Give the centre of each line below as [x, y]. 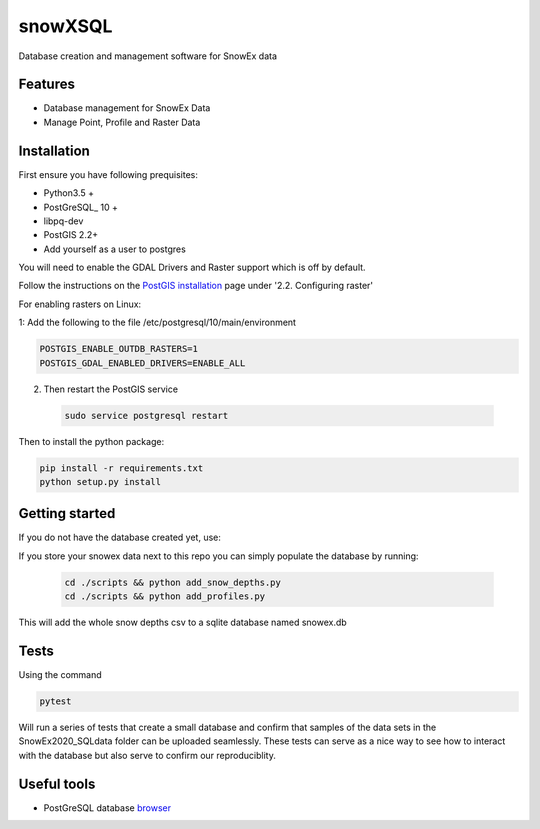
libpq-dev [63, 221]
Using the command [60, 675]
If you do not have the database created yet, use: [120, 537]
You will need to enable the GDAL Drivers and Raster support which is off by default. [192, 267]
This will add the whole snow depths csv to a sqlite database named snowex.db [182, 622]
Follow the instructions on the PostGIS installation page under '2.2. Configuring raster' [196, 286]
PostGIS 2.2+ [71, 235]
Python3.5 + [69, 193]
